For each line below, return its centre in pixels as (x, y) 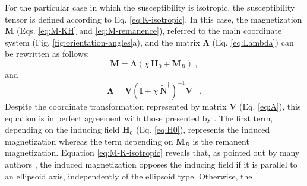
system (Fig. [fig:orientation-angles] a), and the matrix (102, 42)
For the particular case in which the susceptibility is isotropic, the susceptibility (150, 7)
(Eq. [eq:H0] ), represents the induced (203, 129)
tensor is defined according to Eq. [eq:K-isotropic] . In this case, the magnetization (153, 19)
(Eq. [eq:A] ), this (270, 106)
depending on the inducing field (62, 129)
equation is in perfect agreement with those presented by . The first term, (139, 118)
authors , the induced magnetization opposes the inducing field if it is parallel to (151, 164)
